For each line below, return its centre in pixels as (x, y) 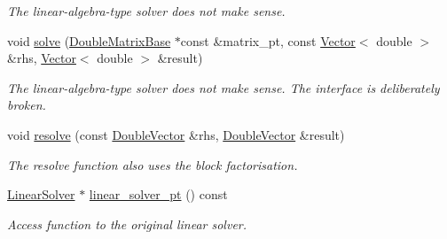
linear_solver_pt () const (158, 194)
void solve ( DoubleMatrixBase (89, 40)
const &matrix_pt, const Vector (268, 40)
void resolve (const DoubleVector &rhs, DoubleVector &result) (176, 134)
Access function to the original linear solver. (127, 224)
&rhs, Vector (42, 58)
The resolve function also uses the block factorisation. (153, 164)
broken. (27, 105)
